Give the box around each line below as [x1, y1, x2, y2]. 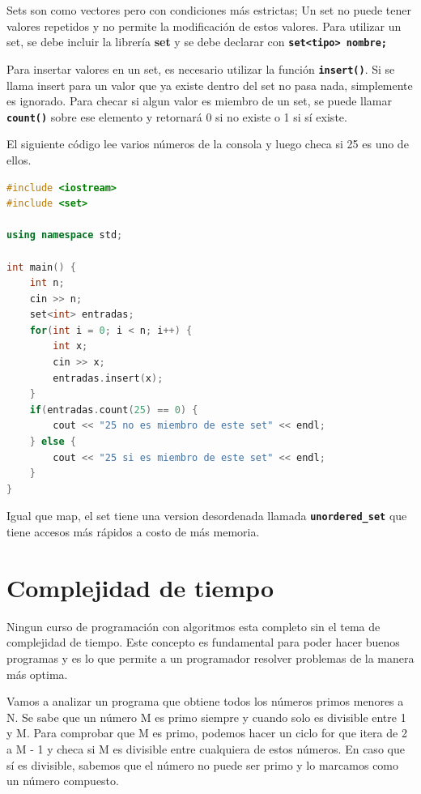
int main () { [6, 261, 76, 273]
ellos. [6, 151, 32, 168]
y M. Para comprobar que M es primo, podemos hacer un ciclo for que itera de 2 [6, 724, 407, 741]
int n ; [29, 277, 65, 289]
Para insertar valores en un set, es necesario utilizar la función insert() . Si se [6, 60, 395, 77]
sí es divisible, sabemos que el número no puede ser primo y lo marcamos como [6, 756, 399, 773]
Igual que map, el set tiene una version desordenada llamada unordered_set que [6, 507, 407, 524]
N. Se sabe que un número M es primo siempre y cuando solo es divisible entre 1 [6, 708, 406, 725]
